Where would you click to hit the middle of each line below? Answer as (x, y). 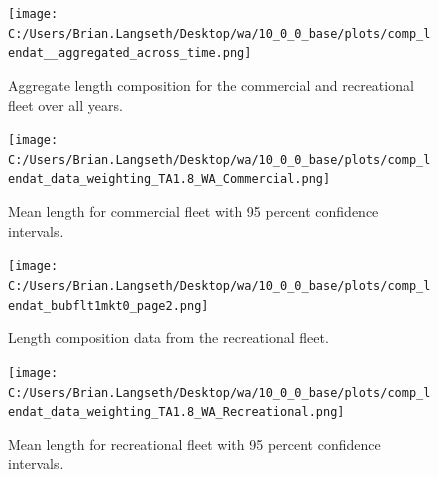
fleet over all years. (65, 104)
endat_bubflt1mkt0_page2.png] (108, 305)
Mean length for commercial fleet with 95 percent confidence (193, 211)
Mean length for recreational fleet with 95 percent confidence (194, 443)
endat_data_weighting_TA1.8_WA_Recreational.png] (176, 412)
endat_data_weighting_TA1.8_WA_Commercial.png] (169, 179)
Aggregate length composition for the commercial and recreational (211, 84)
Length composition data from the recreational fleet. (168, 337)
